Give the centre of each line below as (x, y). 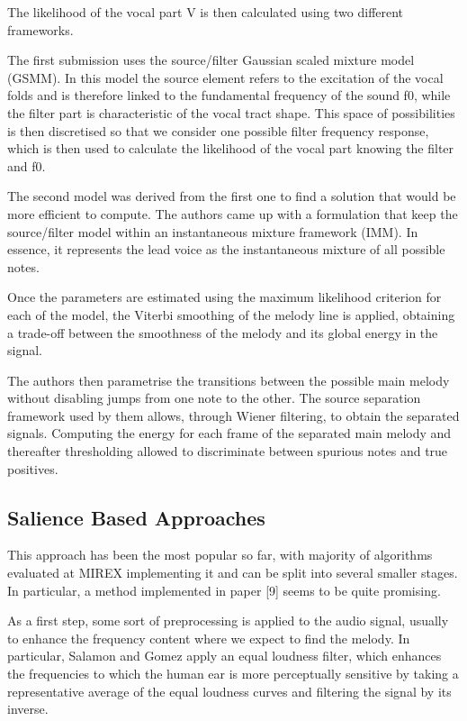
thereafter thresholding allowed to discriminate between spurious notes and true (228, 451)
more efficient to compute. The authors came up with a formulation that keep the (233, 213)
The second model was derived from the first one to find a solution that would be (232, 196)
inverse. (28, 709)
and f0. (27, 165)
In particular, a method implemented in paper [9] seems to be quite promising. (224, 590)
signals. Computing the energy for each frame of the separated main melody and (229, 433)
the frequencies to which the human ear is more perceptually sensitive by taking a (233, 674)
